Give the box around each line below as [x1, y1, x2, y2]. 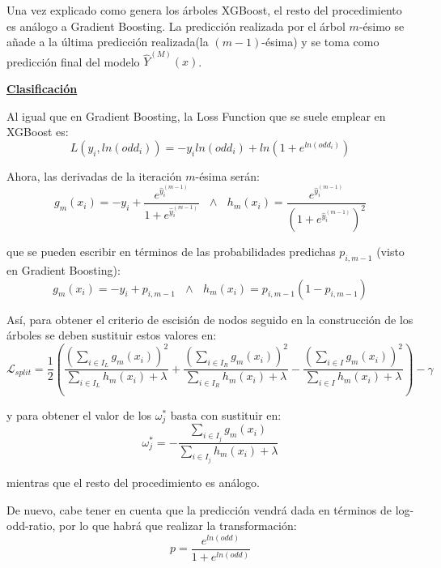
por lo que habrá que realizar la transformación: [59, 517, 297, 534]
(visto [376, 243, 405, 260]
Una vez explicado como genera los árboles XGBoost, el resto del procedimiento [6, 2, 402, 18]
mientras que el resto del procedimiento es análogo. [6, 474, 260, 491]
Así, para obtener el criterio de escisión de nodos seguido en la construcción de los [6, 310, 413, 327]
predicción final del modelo [6, 53, 140, 70]
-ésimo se [358, 17, 405, 34]
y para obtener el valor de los [6, 406, 152, 423]
